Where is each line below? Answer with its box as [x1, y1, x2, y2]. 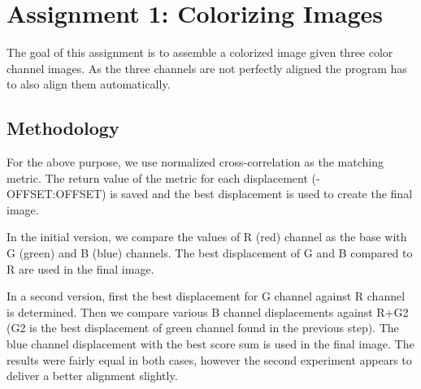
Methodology [7, 115, 119, 140]
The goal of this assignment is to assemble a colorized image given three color [7, 44, 393, 61]
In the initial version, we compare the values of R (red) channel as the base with [7, 228, 407, 245]
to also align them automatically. [7, 76, 171, 93]
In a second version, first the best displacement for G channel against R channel [7, 287, 406, 305]
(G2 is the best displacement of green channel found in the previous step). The [7, 319, 399, 336]
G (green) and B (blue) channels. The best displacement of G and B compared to [7, 244, 413, 261]
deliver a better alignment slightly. [7, 367, 178, 384]
